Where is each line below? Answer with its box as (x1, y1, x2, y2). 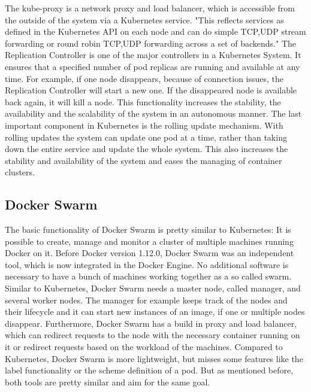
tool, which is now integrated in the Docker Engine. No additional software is (5, 258, 289, 271)
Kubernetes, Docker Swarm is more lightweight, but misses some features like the (5, 352, 303, 364)
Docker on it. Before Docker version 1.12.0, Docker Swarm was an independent (5, 247, 294, 259)
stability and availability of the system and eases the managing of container (5, 154, 282, 166)
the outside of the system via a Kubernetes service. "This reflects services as (5, 13, 284, 26)
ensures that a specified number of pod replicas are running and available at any (5, 60, 300, 72)
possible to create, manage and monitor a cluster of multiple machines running (5, 235, 294, 247)
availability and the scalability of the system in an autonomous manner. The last (5, 107, 302, 120)
